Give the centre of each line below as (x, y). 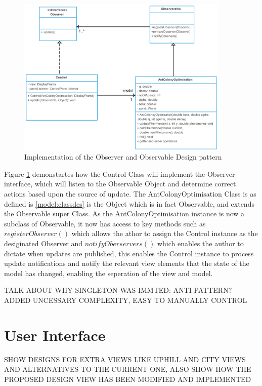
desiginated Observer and (43, 243)
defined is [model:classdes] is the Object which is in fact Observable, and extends (129, 203)
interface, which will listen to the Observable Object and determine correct (120, 184)
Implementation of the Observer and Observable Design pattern (123, 157)
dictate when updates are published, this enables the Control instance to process (129, 253)
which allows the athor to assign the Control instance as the (165, 233)
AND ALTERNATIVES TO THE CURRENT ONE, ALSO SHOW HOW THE (128, 369)
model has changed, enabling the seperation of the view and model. (108, 273)
